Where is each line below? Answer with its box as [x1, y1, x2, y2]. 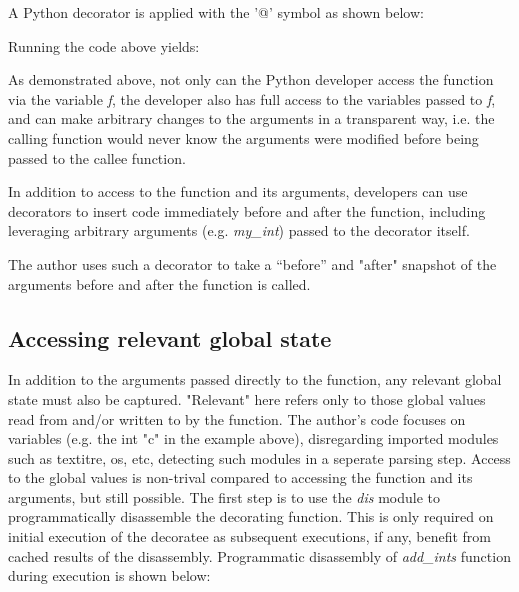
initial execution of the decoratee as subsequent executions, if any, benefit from [8, 526, 491, 547]
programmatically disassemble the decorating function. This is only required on [8, 506, 494, 527]
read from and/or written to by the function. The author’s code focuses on [8, 408, 466, 429]
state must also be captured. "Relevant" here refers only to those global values [8, 388, 486, 409]
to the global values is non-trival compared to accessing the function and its [8, 467, 473, 488]
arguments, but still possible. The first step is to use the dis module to [8, 486, 441, 507]
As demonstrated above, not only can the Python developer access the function [8, 69, 494, 90]
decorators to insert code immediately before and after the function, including [8, 200, 486, 221]
